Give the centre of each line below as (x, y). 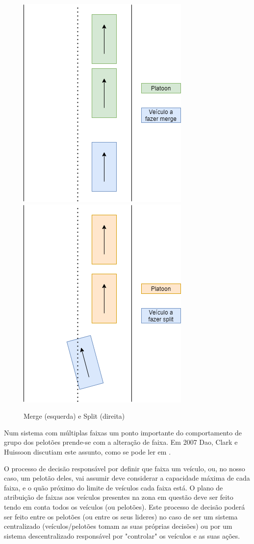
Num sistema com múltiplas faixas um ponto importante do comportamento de (123, 432)
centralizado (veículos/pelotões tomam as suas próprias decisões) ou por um (118, 526)
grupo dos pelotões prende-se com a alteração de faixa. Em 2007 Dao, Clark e (121, 442)
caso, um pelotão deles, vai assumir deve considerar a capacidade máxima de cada (127, 478)
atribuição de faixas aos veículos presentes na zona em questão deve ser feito (119, 497)
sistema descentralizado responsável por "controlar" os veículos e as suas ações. (122, 535)
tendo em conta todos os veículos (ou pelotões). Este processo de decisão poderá (125, 506)
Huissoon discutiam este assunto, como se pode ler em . (88, 451)
